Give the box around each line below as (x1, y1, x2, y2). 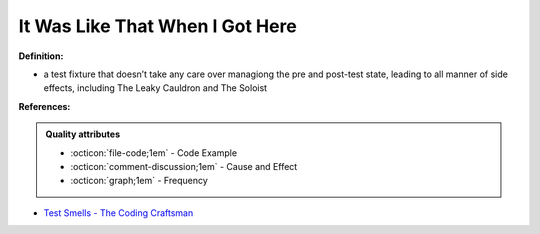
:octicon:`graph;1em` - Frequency (70, 175, 209, 187)
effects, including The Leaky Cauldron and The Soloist (43, 82, 268, 94)
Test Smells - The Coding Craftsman (43, 206, 194, 219)
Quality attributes (45, 128, 120, 140)
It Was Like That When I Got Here (18, 15, 297, 37)
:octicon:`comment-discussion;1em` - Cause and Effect (70, 160, 298, 172)
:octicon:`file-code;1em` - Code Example (70, 146, 238, 159)
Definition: (18, 50, 64, 62)
